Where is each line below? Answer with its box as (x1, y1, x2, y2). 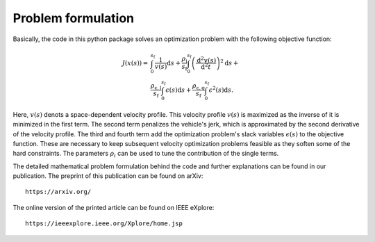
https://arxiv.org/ (25, 188, 92, 196)
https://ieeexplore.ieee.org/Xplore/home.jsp (25, 220, 183, 227)
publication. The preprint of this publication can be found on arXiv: (12, 172, 203, 180)
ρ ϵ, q (192, 81, 205, 91)
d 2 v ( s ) (197, 55, 217, 64)
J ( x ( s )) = (122, 59, 149, 67)
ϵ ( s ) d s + (165, 86, 192, 94)
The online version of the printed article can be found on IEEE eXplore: (12, 203, 215, 211)
